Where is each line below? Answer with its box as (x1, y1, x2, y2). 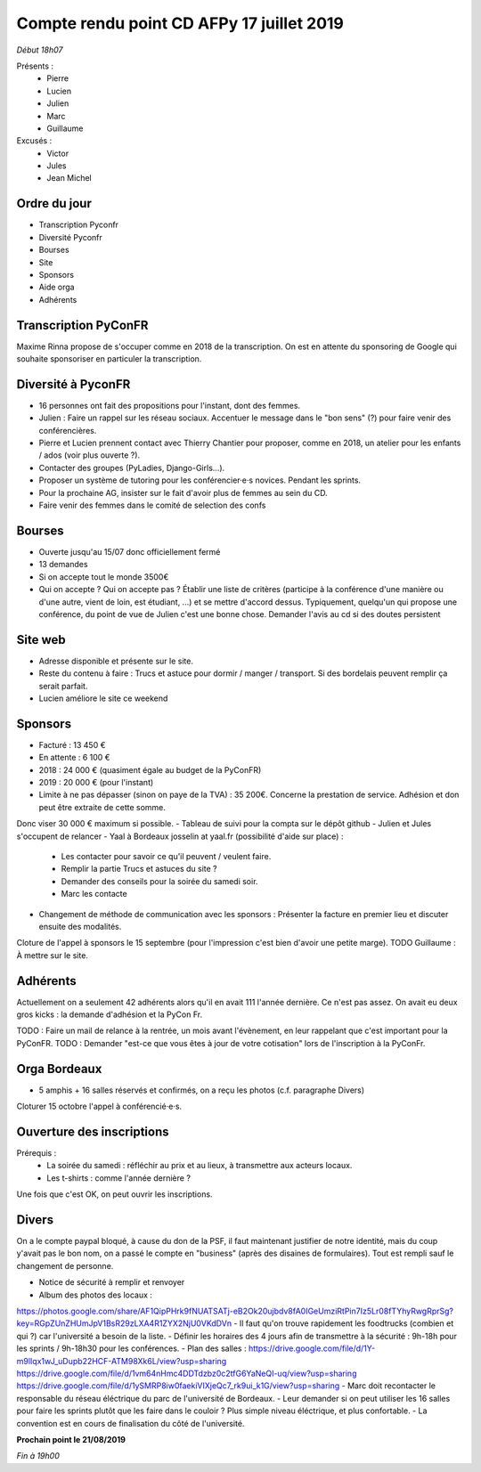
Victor (46, 148, 69, 159)
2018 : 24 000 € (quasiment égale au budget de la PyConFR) (38, 764, 262, 775)
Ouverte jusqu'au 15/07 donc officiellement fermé (38, 546, 221, 557)
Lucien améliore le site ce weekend (38, 693, 168, 703)
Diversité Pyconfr (38, 232, 102, 242)
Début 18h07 (16, 45, 63, 55)
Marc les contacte (61, 889, 128, 899)
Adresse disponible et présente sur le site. (38, 655, 193, 666)
